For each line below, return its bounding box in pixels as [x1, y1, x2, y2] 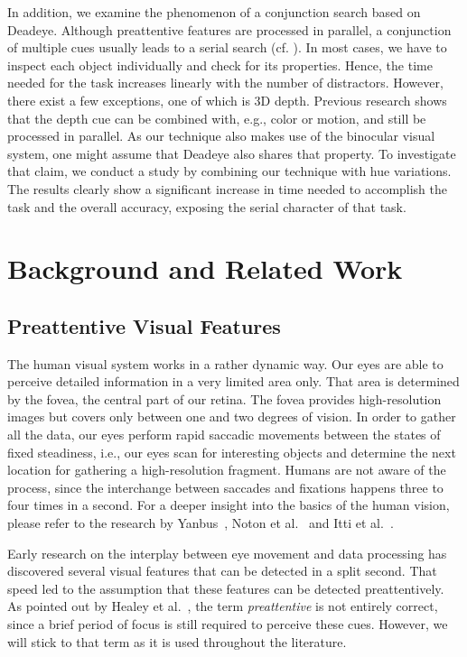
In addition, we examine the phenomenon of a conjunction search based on [7, 3, 421, 21]
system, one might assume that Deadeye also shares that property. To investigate [7, 143, 456, 162]
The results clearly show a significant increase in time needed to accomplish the [7, 179, 448, 198]
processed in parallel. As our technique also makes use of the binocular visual [7, 126, 435, 145]
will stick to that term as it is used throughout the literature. [7, 632, 347, 651]
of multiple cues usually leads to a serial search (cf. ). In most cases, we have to [7, 38, 447, 57]
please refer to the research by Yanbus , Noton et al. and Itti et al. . [7, 514, 394, 532]
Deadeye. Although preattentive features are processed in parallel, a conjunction [7, 20, 452, 39]
